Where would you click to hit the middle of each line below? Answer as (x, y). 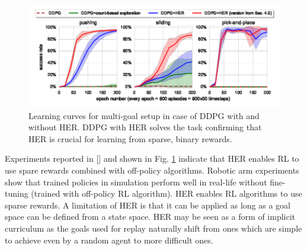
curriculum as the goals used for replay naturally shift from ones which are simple (153, 228)
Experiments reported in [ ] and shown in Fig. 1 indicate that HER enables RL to (152, 158)
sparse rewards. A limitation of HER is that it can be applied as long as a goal (148, 205)
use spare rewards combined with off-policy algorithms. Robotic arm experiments (152, 170)
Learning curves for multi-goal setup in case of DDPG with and (144, 115)
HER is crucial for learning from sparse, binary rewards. (130, 138)
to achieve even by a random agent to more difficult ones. (109, 240)
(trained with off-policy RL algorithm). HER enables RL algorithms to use (167, 193)
